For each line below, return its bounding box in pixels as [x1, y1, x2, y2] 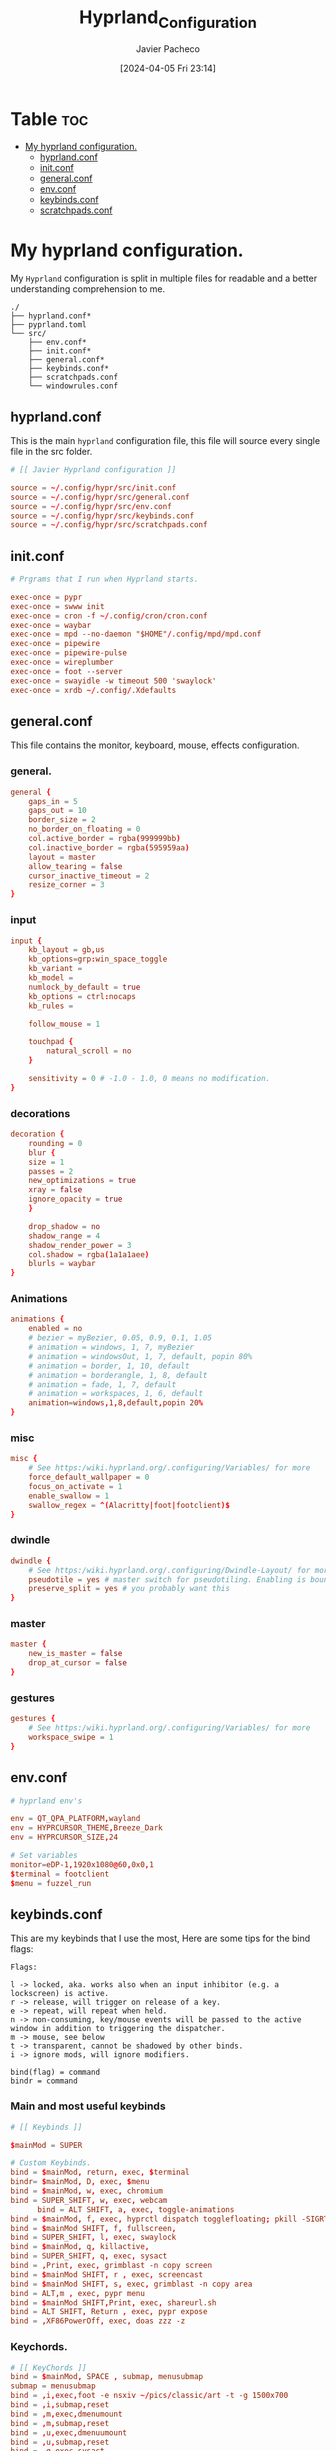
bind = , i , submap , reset [10, 2400, 110, 2410]
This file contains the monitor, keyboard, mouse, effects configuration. [10, 739, 300, 751]
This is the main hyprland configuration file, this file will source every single [10, 435, 321, 447]
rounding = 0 [28, 1138, 83, 1148]
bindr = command [10, 2076, 78, 2086]
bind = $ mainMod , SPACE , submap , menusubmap [10, 2372, 203, 2382]
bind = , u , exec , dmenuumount [10, 2427, 128, 2438]
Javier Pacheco [136, 42, 200, 55]
